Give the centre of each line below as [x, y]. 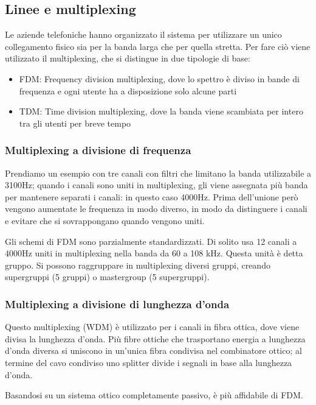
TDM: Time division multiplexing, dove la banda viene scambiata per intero [161, 111]
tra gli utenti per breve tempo [75, 123]
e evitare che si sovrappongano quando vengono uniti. [105, 220]
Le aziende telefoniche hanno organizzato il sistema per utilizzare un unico [143, 34]
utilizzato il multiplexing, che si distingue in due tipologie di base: [128, 58]
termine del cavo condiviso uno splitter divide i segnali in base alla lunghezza [149, 362]
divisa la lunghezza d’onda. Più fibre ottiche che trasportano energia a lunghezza [155, 338]
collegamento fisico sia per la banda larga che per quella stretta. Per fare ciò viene [158, 46]
